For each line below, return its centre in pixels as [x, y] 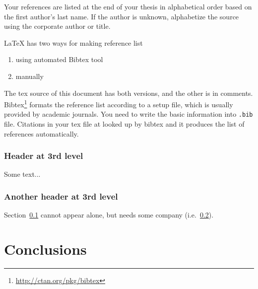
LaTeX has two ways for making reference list [73, 42]
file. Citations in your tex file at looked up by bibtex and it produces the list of [124, 124]
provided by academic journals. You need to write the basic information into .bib [129, 114]
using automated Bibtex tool [59, 59]
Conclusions [45, 249]
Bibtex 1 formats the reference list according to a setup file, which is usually [119, 104]
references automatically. [41, 133]
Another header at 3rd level [61, 196]
